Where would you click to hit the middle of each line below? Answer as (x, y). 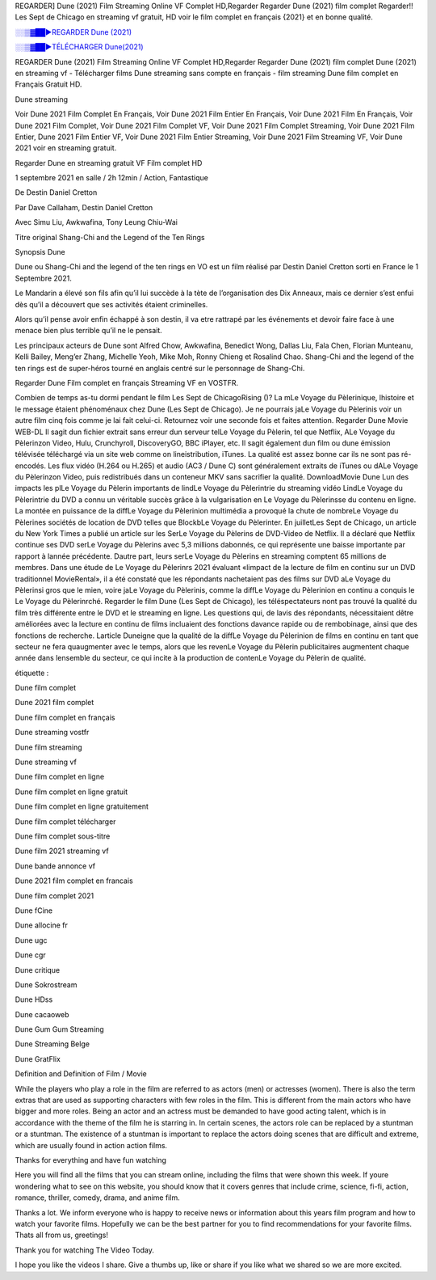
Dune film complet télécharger (65, 822)
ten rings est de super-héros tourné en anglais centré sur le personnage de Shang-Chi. (160, 368)
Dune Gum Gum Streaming (59, 1029)
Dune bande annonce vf (55, 866)
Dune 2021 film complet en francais (74, 881)
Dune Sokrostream (46, 984)
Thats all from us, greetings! (62, 1235)
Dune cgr (30, 955)
